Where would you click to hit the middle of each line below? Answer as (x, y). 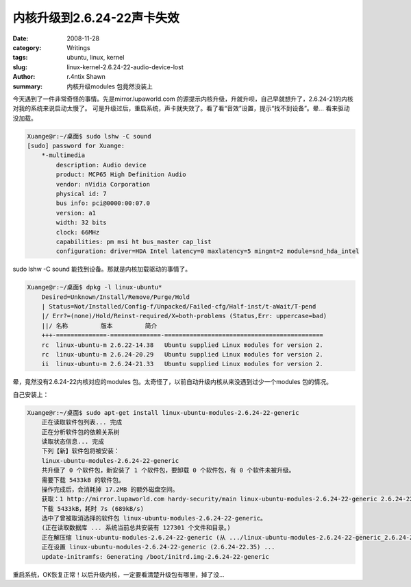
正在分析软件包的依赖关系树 (80, 432)
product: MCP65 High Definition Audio (121, 175)
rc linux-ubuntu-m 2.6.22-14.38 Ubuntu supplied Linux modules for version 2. (182, 345)
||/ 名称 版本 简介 (99, 325)
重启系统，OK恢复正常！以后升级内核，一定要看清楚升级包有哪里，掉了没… (119, 574)
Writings (78, 47)
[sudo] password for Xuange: (76, 146)
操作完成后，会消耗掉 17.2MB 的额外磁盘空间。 (110, 489)
